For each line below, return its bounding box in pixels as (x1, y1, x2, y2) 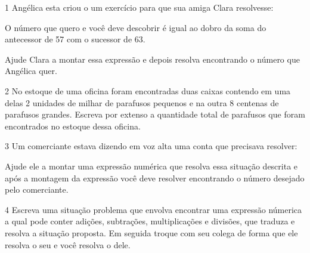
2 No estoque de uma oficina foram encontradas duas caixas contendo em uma (5, 84, 291, 97)
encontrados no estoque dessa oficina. (5, 119, 141, 132)
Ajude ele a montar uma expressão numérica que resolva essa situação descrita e (5, 159, 298, 172)
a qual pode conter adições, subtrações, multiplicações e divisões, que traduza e (5, 215, 295, 227)
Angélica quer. (5, 64, 57, 77)
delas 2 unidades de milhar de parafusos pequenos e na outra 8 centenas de (5, 96, 279, 109)
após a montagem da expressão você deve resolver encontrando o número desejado (5, 171, 305, 184)
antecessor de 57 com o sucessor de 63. (5, 33, 145, 45)
